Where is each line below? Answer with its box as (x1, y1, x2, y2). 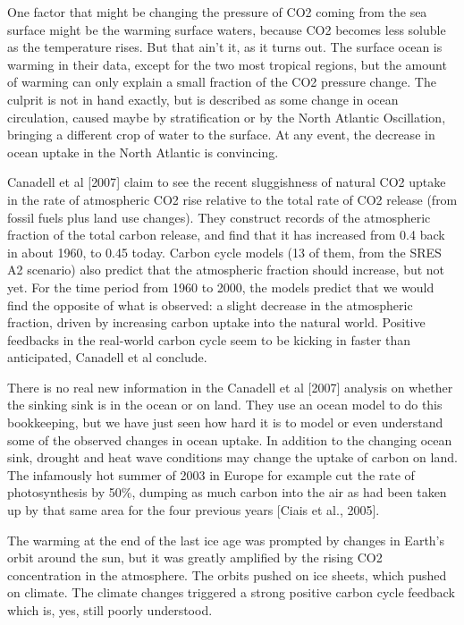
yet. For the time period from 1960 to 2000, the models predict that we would (7, 277, 434, 296)
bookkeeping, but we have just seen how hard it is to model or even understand (7, 413, 443, 432)
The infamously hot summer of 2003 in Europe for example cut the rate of (7, 465, 415, 484)
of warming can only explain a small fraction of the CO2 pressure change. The (7, 72, 436, 91)
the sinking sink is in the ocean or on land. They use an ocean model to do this (7, 395, 443, 414)
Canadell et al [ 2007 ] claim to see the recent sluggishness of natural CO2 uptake (7, 173, 446, 191)
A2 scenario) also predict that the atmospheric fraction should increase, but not (7, 260, 445, 279)
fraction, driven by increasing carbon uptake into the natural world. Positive (7, 313, 426, 332)
